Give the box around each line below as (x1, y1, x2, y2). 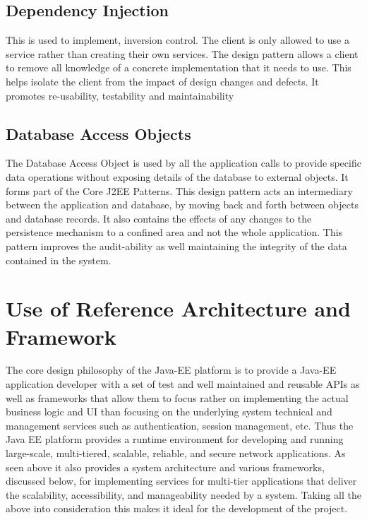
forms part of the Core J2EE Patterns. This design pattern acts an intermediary (6, 183, 353, 198)
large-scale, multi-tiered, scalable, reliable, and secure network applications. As (6, 446, 346, 460)
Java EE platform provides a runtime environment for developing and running (6, 432, 344, 447)
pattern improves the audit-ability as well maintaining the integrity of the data (6, 238, 347, 253)
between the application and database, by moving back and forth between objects (6, 197, 359, 212)
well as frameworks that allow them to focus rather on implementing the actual (6, 390, 349, 405)
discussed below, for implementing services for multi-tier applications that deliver (6, 473, 357, 488)
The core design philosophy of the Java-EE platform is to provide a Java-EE (6, 362, 337, 377)
